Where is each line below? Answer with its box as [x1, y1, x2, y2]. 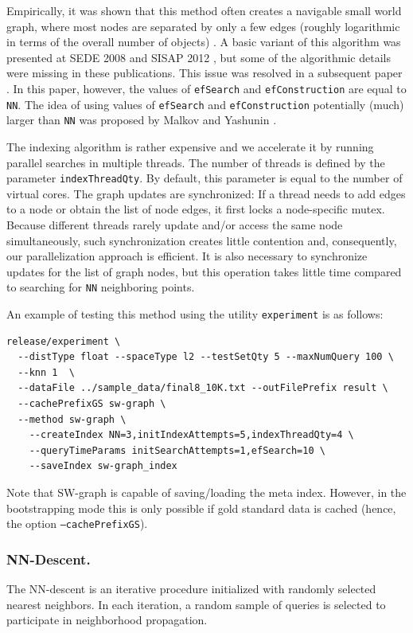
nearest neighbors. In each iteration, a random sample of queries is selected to [6, 596, 386, 612]
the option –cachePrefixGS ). [6, 515, 148, 532]
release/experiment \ [6, 335, 121, 347]
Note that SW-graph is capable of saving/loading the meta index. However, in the [6, 484, 407, 500]
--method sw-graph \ [18, 413, 127, 425]
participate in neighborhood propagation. [6, 612, 208, 628]
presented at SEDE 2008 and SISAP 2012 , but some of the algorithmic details [6, 49, 391, 65]
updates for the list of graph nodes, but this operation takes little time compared [6, 263, 402, 279]
